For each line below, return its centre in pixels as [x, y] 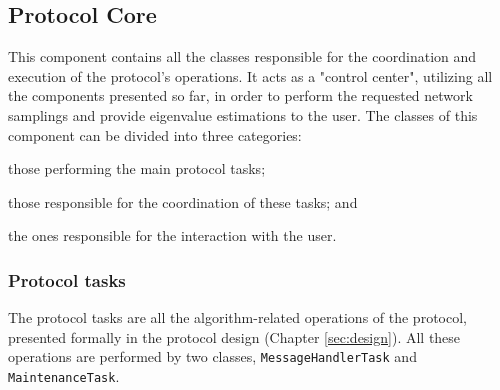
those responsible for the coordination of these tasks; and [183, 201]
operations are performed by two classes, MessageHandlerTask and [212, 356]
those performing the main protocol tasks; [137, 168]
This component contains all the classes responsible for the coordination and [242, 56]
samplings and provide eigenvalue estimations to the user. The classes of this [243, 114]
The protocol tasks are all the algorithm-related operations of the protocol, [237, 317]
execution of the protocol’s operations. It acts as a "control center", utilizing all [250, 75]
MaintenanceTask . [64, 376]
